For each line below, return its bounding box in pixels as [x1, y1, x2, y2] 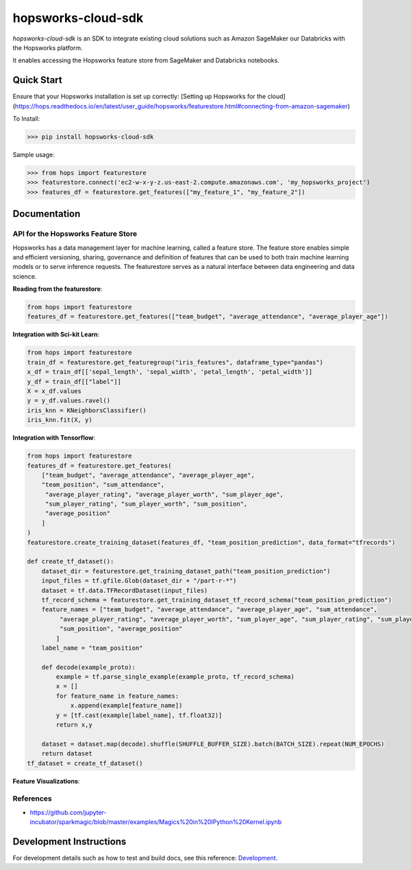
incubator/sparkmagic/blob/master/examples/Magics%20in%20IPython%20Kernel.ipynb [29, 818, 282, 826]
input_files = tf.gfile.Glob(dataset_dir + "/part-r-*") [41, 577, 237, 585]
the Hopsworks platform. [12, 43, 83, 51]
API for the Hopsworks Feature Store [12, 229, 137, 239]
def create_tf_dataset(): [27, 558, 114, 565]
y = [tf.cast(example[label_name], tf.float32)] [55, 711, 223, 719]
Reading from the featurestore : [12, 285, 103, 293]
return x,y [55, 721, 92, 729]
